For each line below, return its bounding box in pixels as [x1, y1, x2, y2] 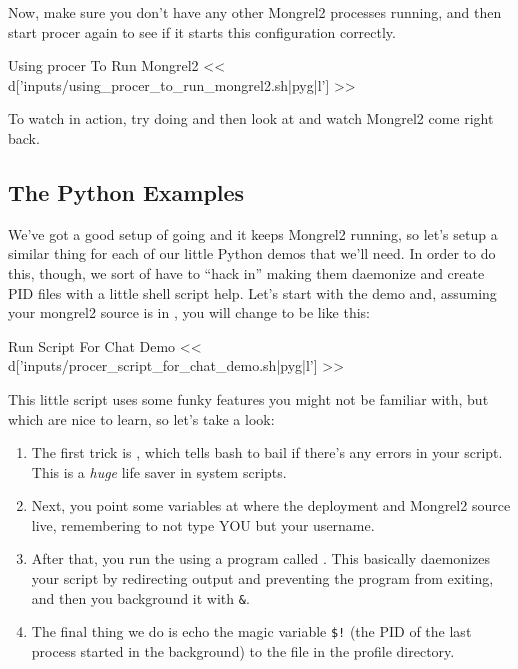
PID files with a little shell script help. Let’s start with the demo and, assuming [8, 282, 497, 303]
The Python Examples [8, 176, 245, 207]
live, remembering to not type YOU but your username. [31, 514, 375, 535]
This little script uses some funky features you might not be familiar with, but [8, 388, 489, 409]
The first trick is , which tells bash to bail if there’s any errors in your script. [31, 442, 503, 463]
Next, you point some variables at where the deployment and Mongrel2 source [31, 495, 511, 516]
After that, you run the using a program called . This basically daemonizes [31, 548, 490, 569]
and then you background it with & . [31, 587, 250, 608]
